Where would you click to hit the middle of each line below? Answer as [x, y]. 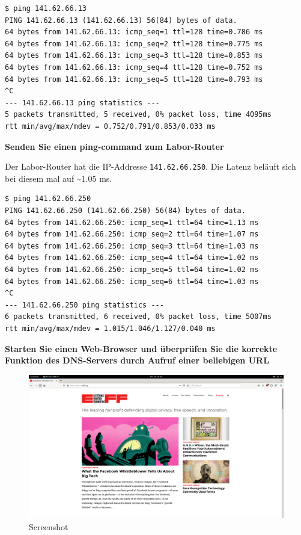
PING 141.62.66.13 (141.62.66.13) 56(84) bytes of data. [121, 20]
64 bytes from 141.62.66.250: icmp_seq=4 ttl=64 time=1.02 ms [132, 258]
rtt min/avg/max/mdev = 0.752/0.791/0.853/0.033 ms [110, 126]
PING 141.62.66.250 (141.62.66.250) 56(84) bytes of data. [125, 210]
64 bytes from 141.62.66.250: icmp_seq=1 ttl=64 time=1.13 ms [132, 222]
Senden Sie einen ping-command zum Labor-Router [114, 146]
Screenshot [49, 526]
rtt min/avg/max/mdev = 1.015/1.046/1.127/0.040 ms [110, 328]
